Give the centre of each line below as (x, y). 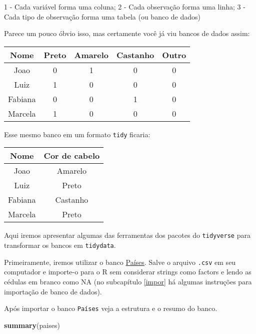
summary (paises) (32, 325)
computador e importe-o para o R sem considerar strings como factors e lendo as (128, 272)
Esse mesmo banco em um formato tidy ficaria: (77, 134)
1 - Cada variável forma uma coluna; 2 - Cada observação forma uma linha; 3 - (125, 7)
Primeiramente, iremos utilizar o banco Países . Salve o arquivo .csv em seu (120, 262)
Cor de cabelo (72, 156)
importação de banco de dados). (53, 291)
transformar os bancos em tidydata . (60, 245)
